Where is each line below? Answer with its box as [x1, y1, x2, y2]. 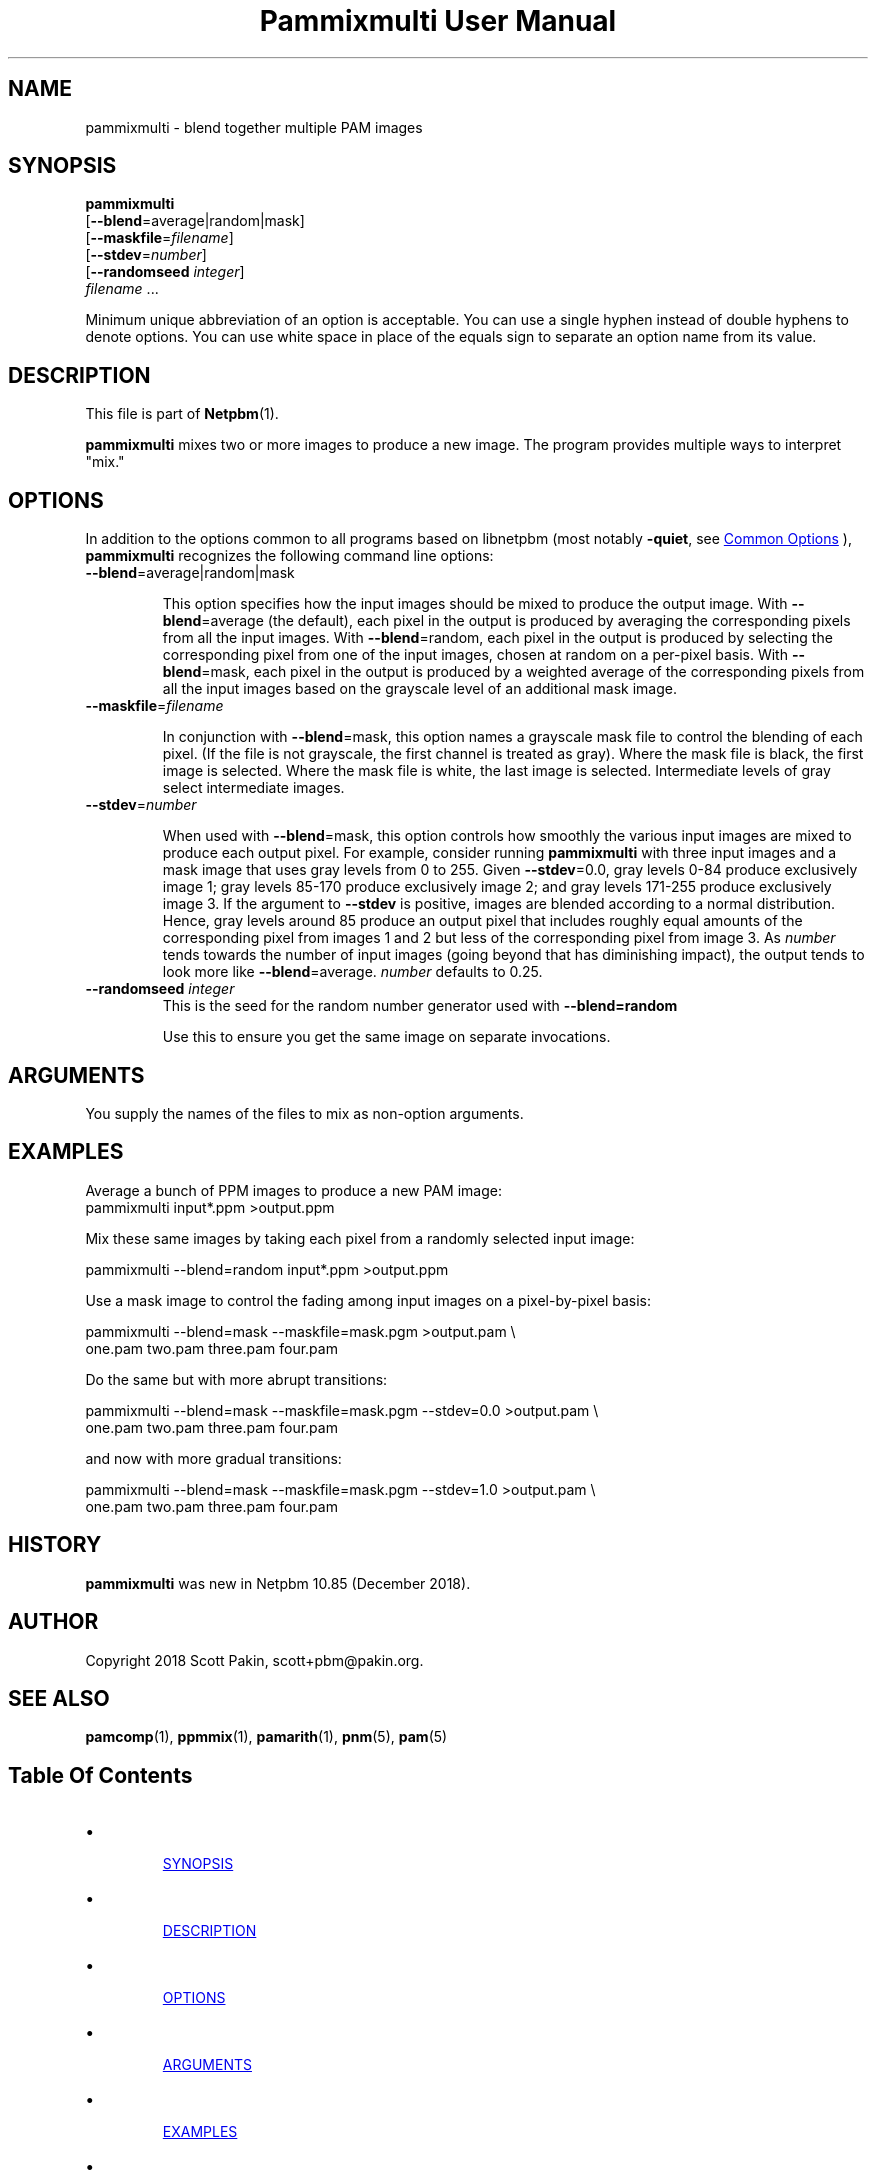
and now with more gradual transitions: [85, 1449, 342, 1467]
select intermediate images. [162, 779, 345, 797]
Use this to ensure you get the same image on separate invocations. [162, 1028, 611, 1046]
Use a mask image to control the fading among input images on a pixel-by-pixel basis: [85, 1291, 651, 1309]
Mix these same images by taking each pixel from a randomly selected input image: [85, 1229, 635, 1247]
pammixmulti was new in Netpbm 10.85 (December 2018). [85, 1574, 471, 1592]
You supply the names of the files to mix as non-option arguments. [85, 1104, 524, 1122]
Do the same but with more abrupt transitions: [85, 1370, 388, 1388]
